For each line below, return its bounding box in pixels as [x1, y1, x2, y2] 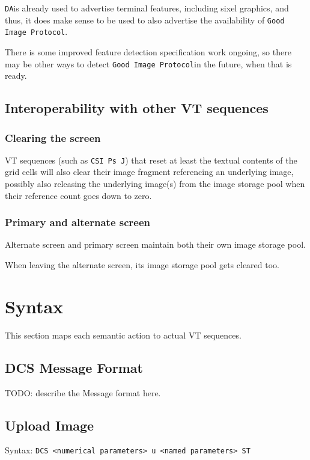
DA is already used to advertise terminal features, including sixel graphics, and [5, 2, 289, 14]
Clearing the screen [5, 130, 101, 145]
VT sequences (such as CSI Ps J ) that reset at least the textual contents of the [5, 153, 297, 166]
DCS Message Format [5, 358, 143, 376]
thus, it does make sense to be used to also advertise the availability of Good [5, 13, 285, 26]
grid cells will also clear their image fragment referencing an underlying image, [5, 165, 294, 178]
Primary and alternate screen [5, 215, 151, 230]
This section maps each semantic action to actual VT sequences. [5, 328, 242, 341]
